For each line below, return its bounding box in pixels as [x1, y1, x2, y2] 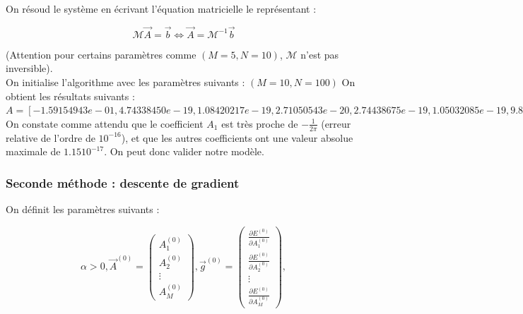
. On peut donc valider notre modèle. [104, 144, 264, 159]
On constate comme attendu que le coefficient [6, 116, 204, 131]
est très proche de [221, 116, 298, 131]
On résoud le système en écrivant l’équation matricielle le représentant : [6, 1, 317, 16]
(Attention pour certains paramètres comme [6, 47, 196, 61]
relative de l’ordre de [6, 130, 95, 145]
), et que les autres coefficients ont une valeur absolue [121, 130, 353, 145]
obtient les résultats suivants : [6, 88, 135, 103]
